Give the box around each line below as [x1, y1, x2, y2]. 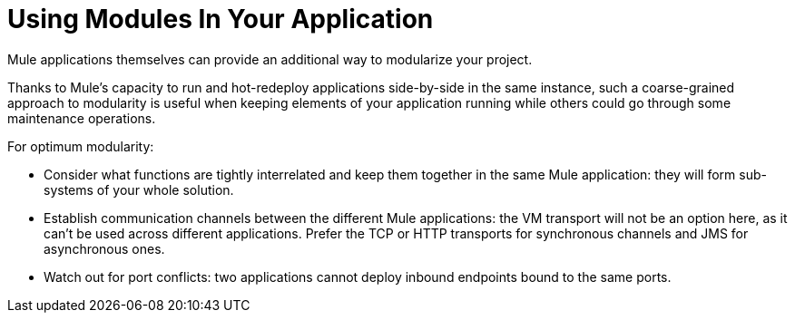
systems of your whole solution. [44, 181, 234, 198]
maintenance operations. [7, 110, 156, 126]
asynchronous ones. [44, 240, 165, 257]
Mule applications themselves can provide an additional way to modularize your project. [7, 51, 533, 67]
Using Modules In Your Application [7, 4, 434, 34]
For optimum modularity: [7, 138, 154, 154]
